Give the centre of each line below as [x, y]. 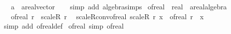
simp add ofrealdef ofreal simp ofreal [64, 26]
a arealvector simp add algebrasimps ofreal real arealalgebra [119, 6]
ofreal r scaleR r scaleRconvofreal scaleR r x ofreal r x [107, 16]
